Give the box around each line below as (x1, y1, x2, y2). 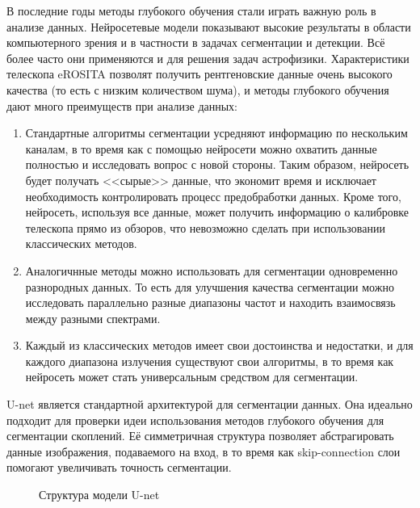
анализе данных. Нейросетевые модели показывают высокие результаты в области (6, 18, 411, 35)
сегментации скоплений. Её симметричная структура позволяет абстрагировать (6, 427, 394, 444)
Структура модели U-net (39, 486, 160, 503)
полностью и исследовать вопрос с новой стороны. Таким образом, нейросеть (25, 156, 409, 173)
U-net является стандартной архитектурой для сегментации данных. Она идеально (6, 396, 413, 413)
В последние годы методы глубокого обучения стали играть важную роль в (6, 2, 376, 19)
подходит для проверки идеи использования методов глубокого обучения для (6, 411, 384, 428)
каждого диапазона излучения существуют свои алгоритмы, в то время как (25, 352, 394, 369)
